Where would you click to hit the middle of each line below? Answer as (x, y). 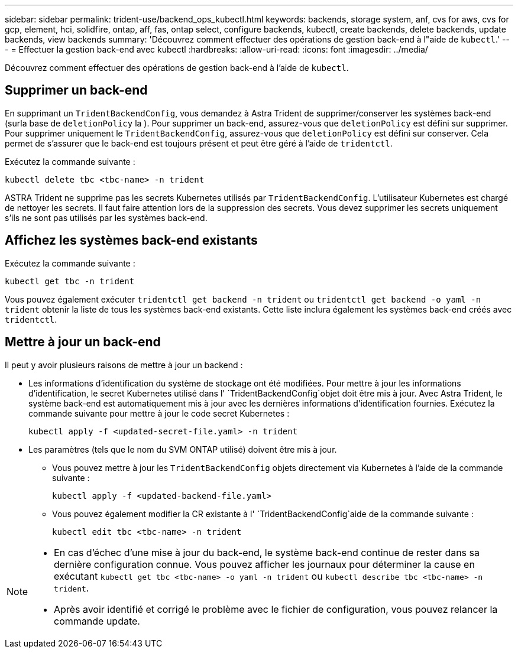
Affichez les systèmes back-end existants (131, 241)
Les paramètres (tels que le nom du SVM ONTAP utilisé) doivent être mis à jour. (183, 449)
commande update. (97, 621)
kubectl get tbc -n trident (70, 281)
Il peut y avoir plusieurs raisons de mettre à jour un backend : (124, 365)
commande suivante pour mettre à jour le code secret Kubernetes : (159, 413)
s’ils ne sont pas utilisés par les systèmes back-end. (106, 217)
